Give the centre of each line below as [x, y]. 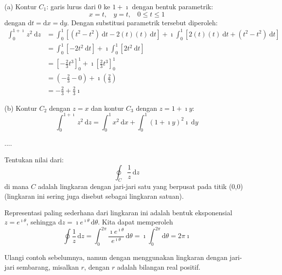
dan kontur [107, 108]
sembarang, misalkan [48, 266]
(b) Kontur [21, 108]
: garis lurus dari [71, 6]
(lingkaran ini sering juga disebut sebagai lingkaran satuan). [94, 196]
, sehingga [41, 222]
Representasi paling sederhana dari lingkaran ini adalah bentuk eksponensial [118, 212]
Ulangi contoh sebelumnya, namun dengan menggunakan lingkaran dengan [116, 257]
